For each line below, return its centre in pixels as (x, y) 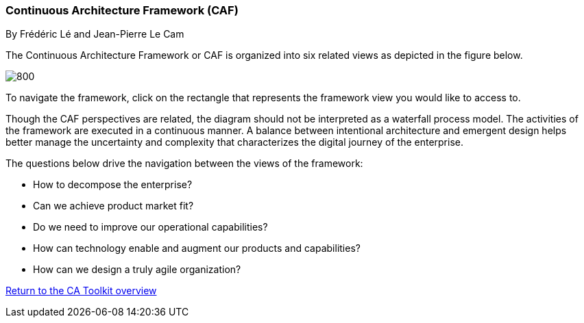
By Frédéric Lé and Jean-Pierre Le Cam (95, 34)
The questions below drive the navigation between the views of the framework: (184, 164)
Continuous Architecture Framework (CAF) (122, 10)
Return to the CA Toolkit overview (81, 291)
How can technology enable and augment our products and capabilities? (197, 248)
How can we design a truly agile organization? (137, 270)
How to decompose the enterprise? (113, 185)
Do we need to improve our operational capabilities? (150, 227)
